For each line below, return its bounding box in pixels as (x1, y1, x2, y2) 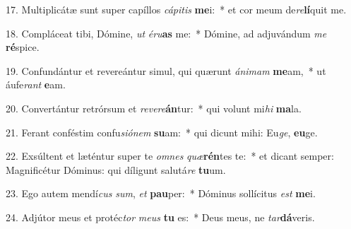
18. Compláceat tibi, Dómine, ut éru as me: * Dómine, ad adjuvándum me (6, 25, 327, 40)
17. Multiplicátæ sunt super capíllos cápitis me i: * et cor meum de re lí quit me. (6, 2, 347, 16)
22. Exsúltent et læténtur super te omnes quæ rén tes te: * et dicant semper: (6, 148, 334, 163)
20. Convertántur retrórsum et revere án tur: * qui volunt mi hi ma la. (6, 100, 302, 115)
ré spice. (6, 40, 40, 54)
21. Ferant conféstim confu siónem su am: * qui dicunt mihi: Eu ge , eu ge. (6, 124, 318, 139)
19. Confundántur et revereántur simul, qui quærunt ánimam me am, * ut (6, 63, 326, 78)
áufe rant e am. (6, 77, 66, 92)
